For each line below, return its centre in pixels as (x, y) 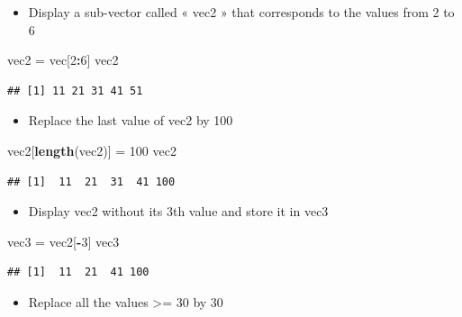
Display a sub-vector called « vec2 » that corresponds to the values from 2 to (241, 12)
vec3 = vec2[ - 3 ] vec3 (63, 241)
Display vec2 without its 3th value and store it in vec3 (178, 211)
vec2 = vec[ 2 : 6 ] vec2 (63, 60)
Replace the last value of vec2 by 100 (131, 120)
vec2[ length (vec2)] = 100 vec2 (92, 150)
